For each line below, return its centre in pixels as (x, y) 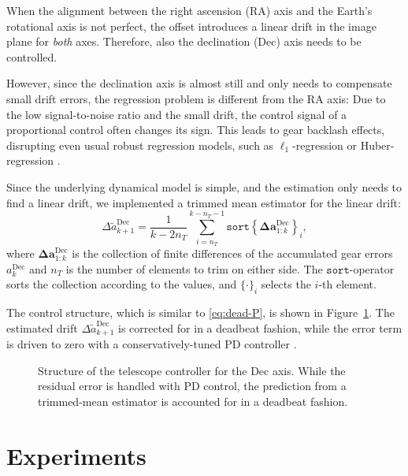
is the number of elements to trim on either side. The (194, 268)
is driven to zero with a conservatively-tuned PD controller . (152, 344)
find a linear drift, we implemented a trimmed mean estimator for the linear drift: (204, 202)
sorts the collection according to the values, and (122, 284)
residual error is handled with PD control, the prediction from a (192, 386)
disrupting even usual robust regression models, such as (140, 145)
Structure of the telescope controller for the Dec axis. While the (192, 370)
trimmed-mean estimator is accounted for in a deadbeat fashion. (193, 401)
